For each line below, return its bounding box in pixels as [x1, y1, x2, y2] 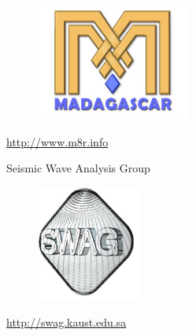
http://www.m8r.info [6, 133, 109, 150]
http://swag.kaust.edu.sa [6, 314, 127, 330]
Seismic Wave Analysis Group [6, 160, 150, 176]
